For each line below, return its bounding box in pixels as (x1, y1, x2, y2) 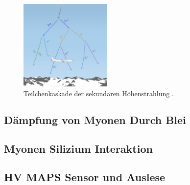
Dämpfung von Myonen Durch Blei (4, 112, 186, 127)
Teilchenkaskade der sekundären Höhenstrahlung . (24, 88, 174, 98)
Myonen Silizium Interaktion (4, 141, 153, 156)
